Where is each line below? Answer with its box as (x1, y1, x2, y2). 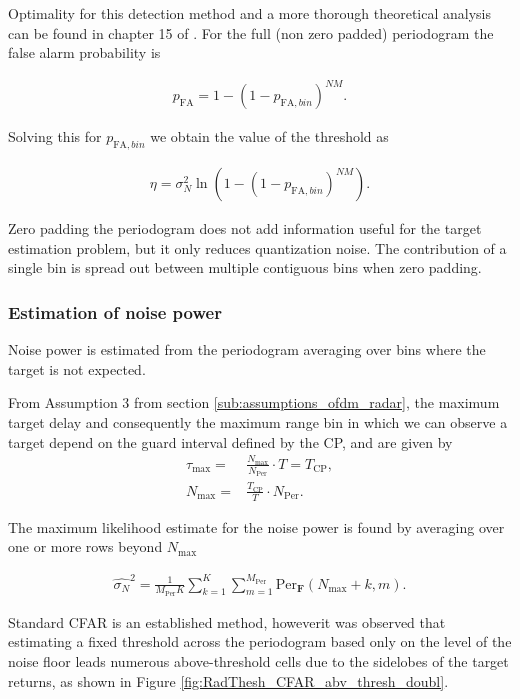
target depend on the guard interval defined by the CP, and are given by (8, 431, 453, 452)
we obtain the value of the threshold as (150, 126, 389, 147)
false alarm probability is (8, 42, 161, 63)
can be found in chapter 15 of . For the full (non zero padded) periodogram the (8, 22, 494, 43)
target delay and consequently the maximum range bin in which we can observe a (8, 411, 508, 432)
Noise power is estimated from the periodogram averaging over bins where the (8, 339, 486, 360)
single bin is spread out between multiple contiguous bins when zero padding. (8, 257, 482, 278)
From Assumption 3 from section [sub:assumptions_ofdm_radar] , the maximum (8, 392, 500, 413)
